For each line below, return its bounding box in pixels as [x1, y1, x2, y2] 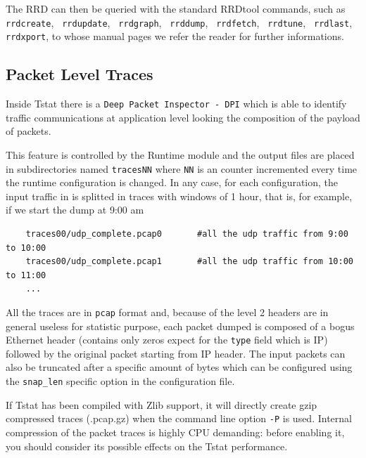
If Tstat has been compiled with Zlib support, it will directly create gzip [6, 397, 317, 412]
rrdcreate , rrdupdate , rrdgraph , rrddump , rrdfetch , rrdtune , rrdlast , [6, 15, 353, 30]
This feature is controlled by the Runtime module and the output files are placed [6, 147, 355, 162]
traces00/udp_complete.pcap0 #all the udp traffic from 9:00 [25, 228, 348, 239]
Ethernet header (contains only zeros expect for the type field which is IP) [6, 332, 328, 347]
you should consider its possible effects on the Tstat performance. [6, 438, 288, 453]
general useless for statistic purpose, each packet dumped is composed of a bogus [6, 318, 355, 333]
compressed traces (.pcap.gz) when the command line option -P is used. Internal [6, 411, 352, 426]
